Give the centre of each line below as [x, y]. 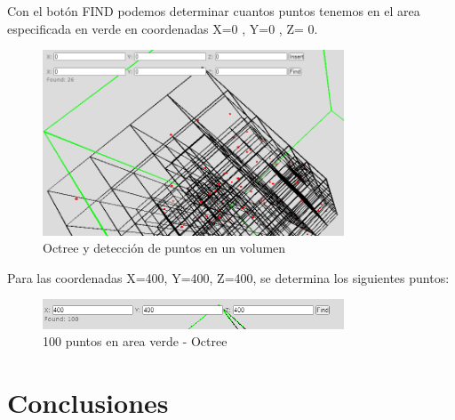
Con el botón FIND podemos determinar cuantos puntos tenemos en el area [214, 11]
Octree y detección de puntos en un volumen [164, 248]
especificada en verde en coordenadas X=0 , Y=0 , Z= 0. [163, 28]
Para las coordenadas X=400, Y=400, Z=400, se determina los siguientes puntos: [228, 277]
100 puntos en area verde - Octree [135, 341]
